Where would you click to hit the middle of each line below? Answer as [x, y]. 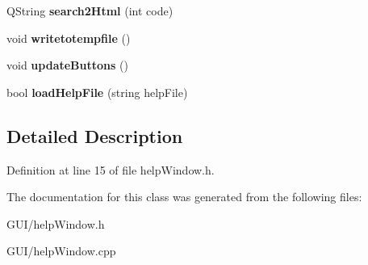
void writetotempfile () [69, 38]
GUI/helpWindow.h [56, 223]
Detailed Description [95, 135]
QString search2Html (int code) [90, 11]
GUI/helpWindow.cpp [61, 251]
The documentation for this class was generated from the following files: [184, 197]
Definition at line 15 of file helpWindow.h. [111, 169]
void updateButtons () [67, 65]
